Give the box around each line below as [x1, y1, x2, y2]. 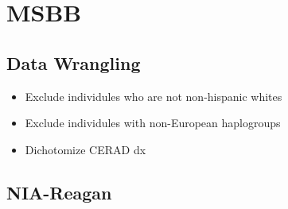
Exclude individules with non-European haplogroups [25, 114, 281, 131]
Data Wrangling [6, 50, 141, 75]
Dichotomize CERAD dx [25, 141, 146, 157]
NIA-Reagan [6, 180, 112, 204]
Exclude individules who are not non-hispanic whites [25, 87, 282, 104]
